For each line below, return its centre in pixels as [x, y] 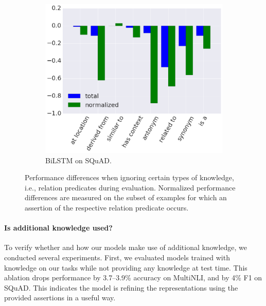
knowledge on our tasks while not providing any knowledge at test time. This [126, 267]
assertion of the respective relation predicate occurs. [107, 207]
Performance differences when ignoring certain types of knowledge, [129, 177]
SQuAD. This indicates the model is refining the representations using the [121, 287]
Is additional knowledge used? [58, 228]
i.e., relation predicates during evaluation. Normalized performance [130, 187]
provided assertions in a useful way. [60, 298]
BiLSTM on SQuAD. [78, 160]
